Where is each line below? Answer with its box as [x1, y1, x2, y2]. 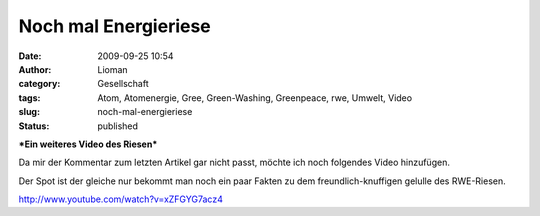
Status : [18, 120, 50, 132]
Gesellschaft [97, 78, 149, 90]
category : [18, 78, 61, 90]
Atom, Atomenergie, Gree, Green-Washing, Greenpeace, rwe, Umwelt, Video [97, 91, 413, 104]
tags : [18, 91, 41, 104]
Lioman [97, 63, 129, 75]
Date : [18, 50, 42, 62]
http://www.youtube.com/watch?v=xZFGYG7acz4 [18, 193, 224, 205]
